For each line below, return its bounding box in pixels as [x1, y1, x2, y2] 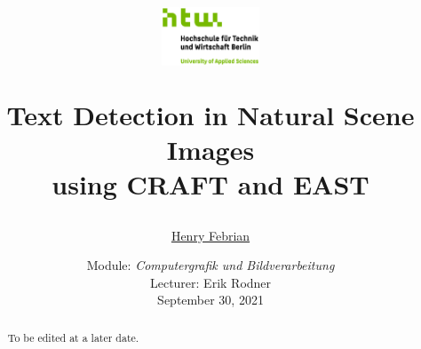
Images [166, 131, 255, 168]
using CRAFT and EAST [52, 166, 369, 202]
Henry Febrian [171, 226, 250, 244]
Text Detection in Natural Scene [6, 97, 415, 132]
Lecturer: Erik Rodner [149, 273, 272, 291]
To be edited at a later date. [7, 329, 139, 345]
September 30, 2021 [157, 290, 264, 309]
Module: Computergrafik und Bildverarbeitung [86, 256, 335, 274]
